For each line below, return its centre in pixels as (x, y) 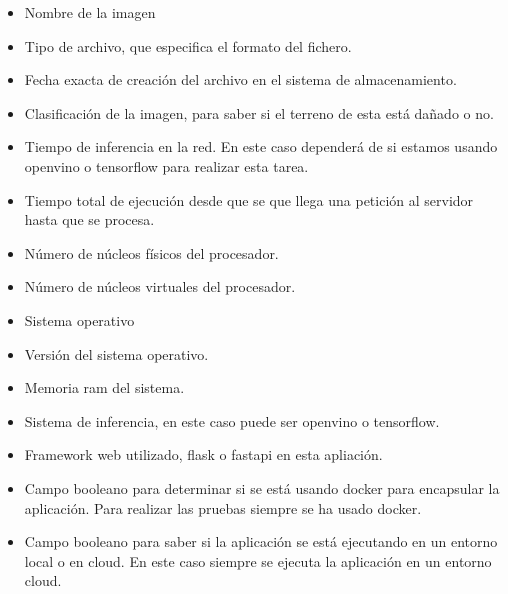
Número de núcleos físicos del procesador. (151, 252)
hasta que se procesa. (89, 219)
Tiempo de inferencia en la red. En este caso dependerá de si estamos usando (261, 146)
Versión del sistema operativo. (116, 353)
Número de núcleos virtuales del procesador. (160, 286)
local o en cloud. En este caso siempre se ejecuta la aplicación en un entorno (258, 560)
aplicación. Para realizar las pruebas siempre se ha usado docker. (223, 507)
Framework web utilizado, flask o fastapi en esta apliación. (203, 454)
